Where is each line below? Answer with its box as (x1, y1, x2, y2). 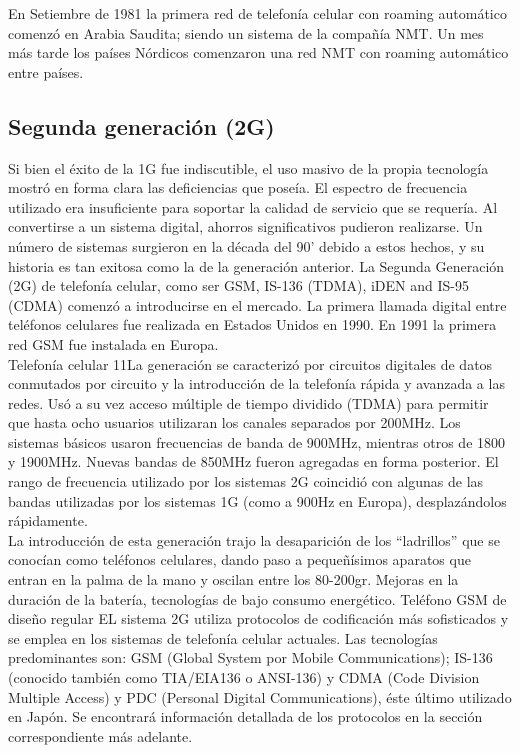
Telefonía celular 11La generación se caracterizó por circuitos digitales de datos (8, 353, 493, 374)
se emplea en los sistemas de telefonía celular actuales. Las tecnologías (8, 627, 438, 648)
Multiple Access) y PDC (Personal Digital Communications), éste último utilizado (8, 686, 512, 707)
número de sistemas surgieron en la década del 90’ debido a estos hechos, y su (8, 235, 485, 256)
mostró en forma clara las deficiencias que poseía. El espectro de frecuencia (8, 177, 468, 198)
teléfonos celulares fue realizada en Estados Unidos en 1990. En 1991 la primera (8, 314, 497, 335)
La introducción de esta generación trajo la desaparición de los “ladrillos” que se (8, 529, 500, 550)
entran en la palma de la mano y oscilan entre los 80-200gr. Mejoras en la (8, 569, 459, 590)
